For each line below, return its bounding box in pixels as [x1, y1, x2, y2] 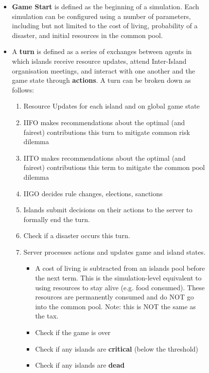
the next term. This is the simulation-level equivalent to [35, 273, 202, 283]
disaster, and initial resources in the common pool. [12, 30, 163, 40]
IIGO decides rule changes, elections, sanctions [23, 188, 163, 198]
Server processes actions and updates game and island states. [23, 246, 206, 257]
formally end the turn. [23, 214, 90, 224]
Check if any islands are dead [35, 360, 125, 370]
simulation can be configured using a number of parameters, [12, 11, 191, 21]
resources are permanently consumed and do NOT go [35, 292, 194, 302]
